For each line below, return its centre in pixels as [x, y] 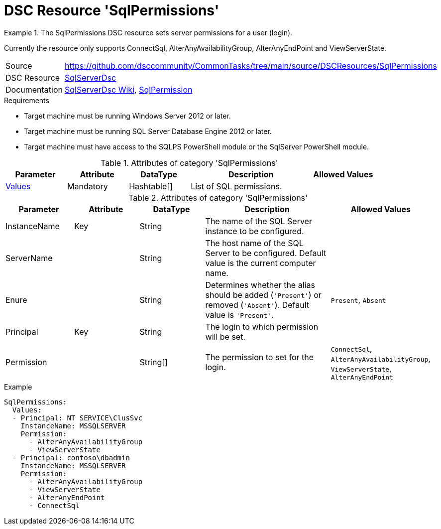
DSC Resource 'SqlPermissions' [112, 10]
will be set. [225, 336]
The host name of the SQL [254, 243]
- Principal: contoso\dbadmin [71, 458]
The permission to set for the [260, 357]
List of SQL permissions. [236, 186]
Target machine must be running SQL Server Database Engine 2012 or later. [148, 131]
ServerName [29, 258]
